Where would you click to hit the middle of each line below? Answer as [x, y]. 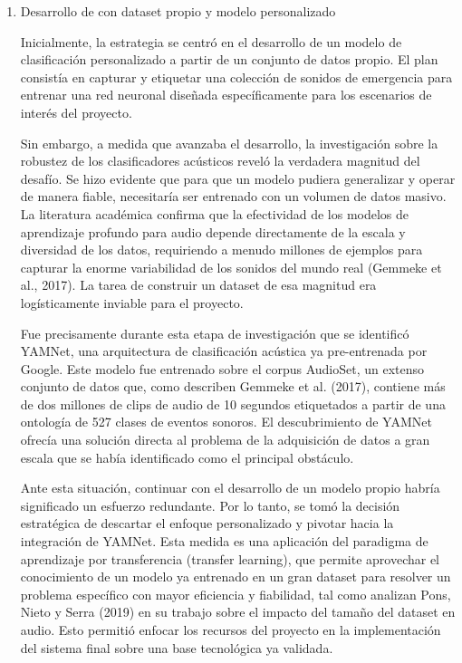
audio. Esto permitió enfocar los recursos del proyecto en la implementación [231, 629]
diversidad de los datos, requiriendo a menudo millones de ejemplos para [221, 250]
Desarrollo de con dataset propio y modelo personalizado [178, 11]
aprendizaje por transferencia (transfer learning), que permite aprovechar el [230, 558]
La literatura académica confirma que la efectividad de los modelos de [215, 213]
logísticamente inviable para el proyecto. [132, 302]
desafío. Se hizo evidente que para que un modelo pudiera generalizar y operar [238, 178]
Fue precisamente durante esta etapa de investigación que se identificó [215, 333]
